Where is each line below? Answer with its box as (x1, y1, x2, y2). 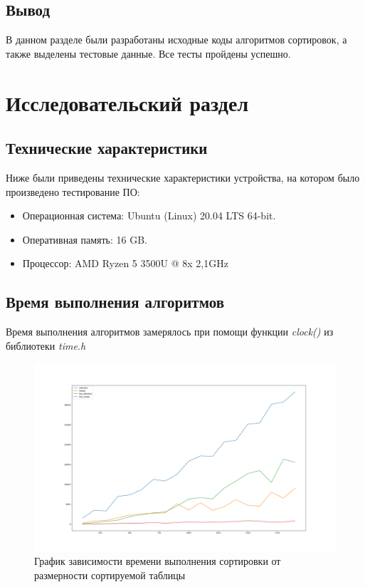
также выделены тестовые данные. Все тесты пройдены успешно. (6, 46, 291, 61)
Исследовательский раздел (6, 88, 249, 117)
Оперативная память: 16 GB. (22, 232, 148, 246)
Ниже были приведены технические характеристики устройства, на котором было (6, 170, 360, 185)
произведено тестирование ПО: (6, 184, 140, 199)
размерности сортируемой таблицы (34, 567, 186, 582)
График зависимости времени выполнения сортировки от (34, 554, 281, 568)
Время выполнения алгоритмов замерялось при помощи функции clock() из (6, 324, 334, 339)
